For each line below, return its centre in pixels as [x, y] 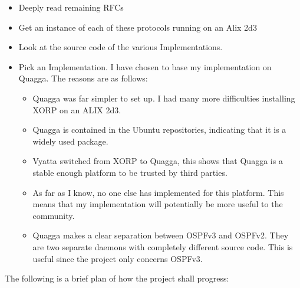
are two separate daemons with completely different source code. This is [163, 246]
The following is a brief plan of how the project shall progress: [117, 278]
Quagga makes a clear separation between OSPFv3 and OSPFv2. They [161, 235]
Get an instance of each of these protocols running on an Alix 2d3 [138, 27]
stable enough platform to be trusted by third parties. [130, 172]
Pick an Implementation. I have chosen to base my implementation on [145, 66]
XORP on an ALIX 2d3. [77, 109]
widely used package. [70, 141]
